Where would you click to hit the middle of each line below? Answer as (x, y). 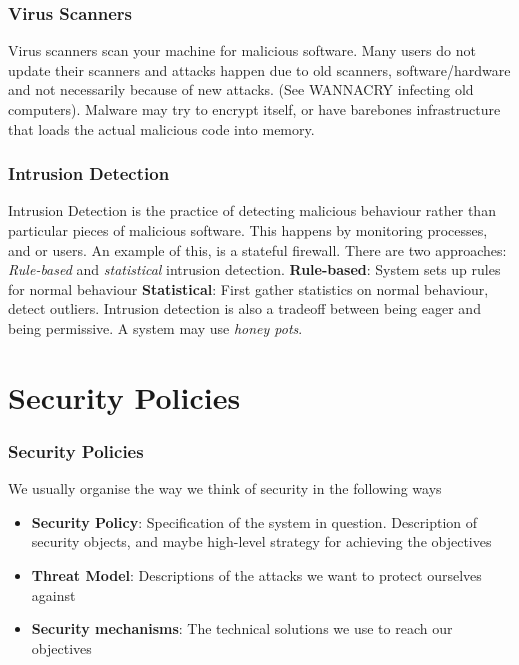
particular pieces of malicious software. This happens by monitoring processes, (248, 230)
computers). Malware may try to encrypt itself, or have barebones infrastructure (254, 109)
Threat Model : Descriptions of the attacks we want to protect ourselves (256, 574)
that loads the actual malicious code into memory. (161, 128)
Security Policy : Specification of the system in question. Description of (254, 521)
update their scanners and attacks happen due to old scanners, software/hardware (259, 69)
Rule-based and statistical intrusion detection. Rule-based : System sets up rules (254, 269)
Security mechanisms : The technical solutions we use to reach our (242, 628)
